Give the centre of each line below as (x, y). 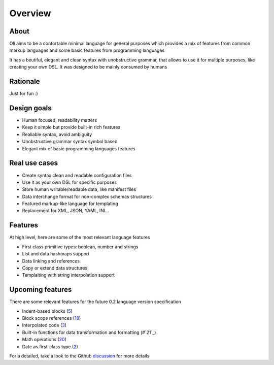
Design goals (30, 108)
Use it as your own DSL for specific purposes (69, 182)
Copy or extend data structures (55, 268)
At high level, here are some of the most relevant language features (80, 237)
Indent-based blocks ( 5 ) (47, 311)
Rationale (25, 81)
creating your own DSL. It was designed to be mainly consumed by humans (88, 67)
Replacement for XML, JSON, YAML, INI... (65, 211)
